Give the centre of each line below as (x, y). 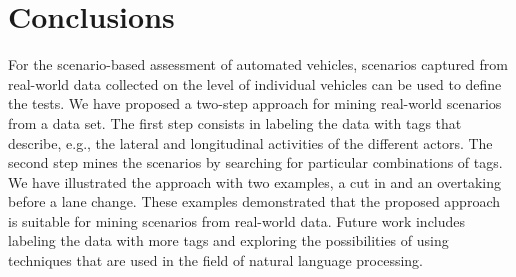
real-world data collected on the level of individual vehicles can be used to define (255, 83)
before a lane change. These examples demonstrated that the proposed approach (254, 201)
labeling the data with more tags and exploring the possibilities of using (228, 240)
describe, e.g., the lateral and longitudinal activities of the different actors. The (250, 142)
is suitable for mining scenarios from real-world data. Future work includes (237, 220)
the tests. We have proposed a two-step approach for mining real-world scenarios (255, 103)
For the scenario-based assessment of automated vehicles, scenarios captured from (258, 64)
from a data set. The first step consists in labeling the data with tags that (235, 122)
